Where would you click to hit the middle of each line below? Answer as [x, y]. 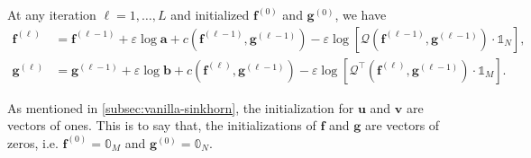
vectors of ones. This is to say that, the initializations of [162, 125]
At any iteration [52, 14]
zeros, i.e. [33, 142]
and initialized [210, 14]
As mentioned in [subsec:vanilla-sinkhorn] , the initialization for [181, 107]
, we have [361, 14]
